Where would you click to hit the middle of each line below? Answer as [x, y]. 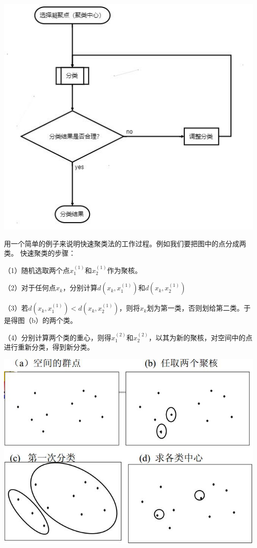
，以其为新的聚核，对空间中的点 [200, 337]
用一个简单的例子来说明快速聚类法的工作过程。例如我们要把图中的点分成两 [125, 243]
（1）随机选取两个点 [37, 270]
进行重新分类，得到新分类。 [49, 347]
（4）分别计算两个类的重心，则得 [58, 337]
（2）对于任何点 [30, 288]
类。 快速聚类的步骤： [40, 253]
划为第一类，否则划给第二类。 [195, 308]
